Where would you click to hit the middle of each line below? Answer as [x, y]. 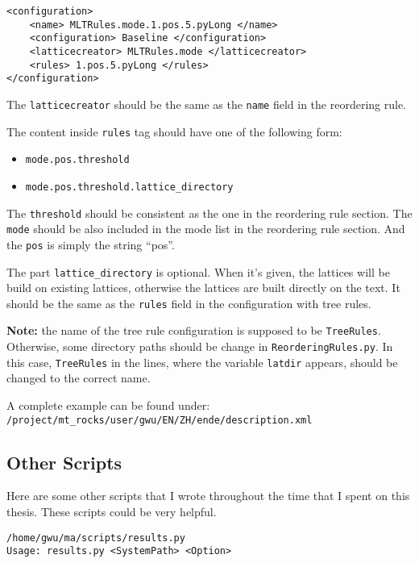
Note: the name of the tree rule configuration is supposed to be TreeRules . [194, 330]
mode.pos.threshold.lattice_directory [129, 187]
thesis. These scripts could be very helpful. [112, 512]
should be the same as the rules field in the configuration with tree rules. [189, 303]
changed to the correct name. [79, 378]
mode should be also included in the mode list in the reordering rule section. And [206, 229]
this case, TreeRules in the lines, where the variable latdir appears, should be [202, 362]
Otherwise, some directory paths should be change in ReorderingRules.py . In [200, 346]
